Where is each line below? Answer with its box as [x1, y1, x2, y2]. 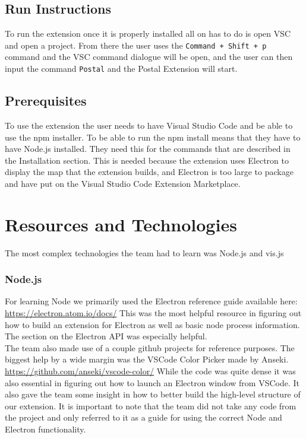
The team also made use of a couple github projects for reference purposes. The [5, 341, 295, 354]
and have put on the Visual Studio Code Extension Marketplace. [5, 177, 241, 189]
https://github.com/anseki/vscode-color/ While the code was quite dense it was [5, 364, 296, 377]
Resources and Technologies [5, 212, 237, 236]
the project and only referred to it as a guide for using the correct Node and [5, 411, 282, 424]
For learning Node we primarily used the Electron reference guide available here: [5, 295, 298, 307]
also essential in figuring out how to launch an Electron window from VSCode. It [5, 376, 300, 389]
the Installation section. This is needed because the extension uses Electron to [5, 154, 289, 166]
